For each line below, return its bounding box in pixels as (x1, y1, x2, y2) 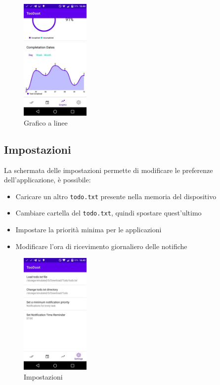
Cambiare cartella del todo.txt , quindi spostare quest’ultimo (15, 208, 202, 218)
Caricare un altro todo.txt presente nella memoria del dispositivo (15, 191, 217, 201)
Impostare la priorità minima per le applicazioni (15, 224, 162, 234)
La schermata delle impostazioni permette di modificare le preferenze (4, 165, 213, 175)
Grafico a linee (24, 117, 68, 128)
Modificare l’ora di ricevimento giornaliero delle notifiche (15, 241, 187, 251)
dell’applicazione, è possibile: (4, 174, 91, 185)
